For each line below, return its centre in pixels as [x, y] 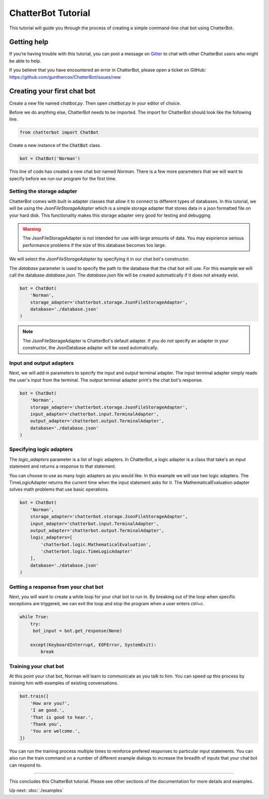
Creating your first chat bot [52, 91]
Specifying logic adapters [41, 449]
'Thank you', [46, 724]
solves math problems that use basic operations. [59, 489]
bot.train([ [34, 696]
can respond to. [25, 765]
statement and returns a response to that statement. [63, 466]
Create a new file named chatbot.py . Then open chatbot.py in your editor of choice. [95, 103]
